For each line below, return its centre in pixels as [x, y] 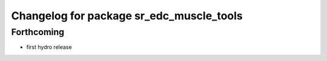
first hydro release [49, 47]
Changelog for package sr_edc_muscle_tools [127, 16]
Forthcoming [38, 32]
